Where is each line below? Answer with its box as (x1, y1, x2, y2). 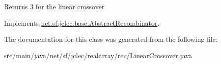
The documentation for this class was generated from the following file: (4, 34, 218, 44)
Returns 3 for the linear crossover (4, 1, 105, 11)
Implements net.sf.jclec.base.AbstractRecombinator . (4, 17, 160, 28)
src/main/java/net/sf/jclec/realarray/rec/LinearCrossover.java (4, 50, 193, 60)
